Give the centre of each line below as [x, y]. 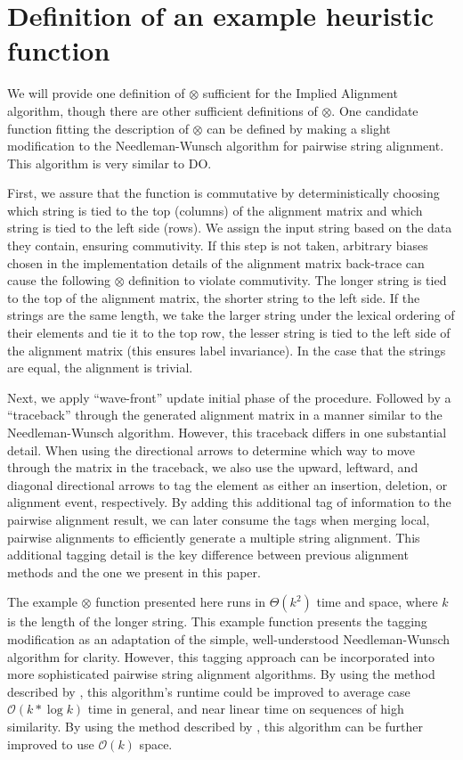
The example [42, 602]
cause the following [59, 280]
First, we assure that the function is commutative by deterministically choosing [223, 193]
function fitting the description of [98, 128]
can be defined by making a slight [299, 128]
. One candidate [375, 110]
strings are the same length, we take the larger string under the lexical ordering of [231, 315]
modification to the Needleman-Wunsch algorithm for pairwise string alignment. [226, 146]
